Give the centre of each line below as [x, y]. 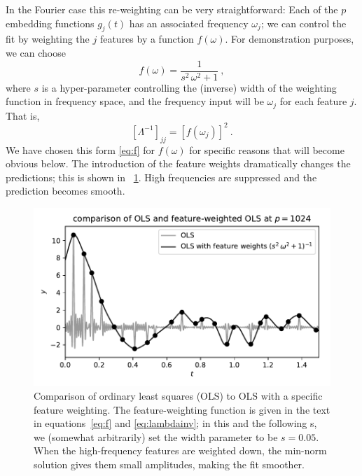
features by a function [147, 39]
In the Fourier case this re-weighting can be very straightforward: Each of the [172, 9]
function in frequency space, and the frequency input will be [135, 101]
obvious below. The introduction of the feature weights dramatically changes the [178, 163]
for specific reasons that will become [267, 149]
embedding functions [50, 23]
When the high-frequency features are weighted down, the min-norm [180, 450]
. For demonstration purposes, [290, 39]
